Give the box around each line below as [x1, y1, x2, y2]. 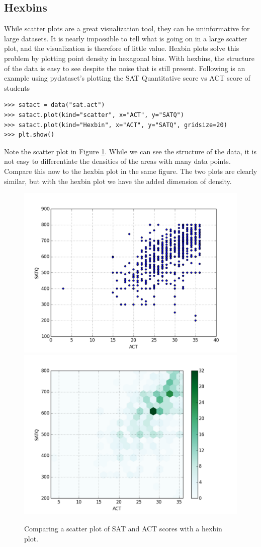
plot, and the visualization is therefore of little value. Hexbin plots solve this [4, 43, 239, 53]
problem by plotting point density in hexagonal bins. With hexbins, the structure [4, 52, 254, 63]
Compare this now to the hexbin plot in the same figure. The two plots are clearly [4, 165, 257, 176]
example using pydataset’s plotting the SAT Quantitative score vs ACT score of [4, 73, 250, 83]
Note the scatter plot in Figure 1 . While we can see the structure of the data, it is [4, 146, 256, 156]
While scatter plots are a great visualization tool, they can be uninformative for [4, 23, 250, 34]
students [4, 82, 30, 93]
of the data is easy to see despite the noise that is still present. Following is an [4, 63, 245, 73]
